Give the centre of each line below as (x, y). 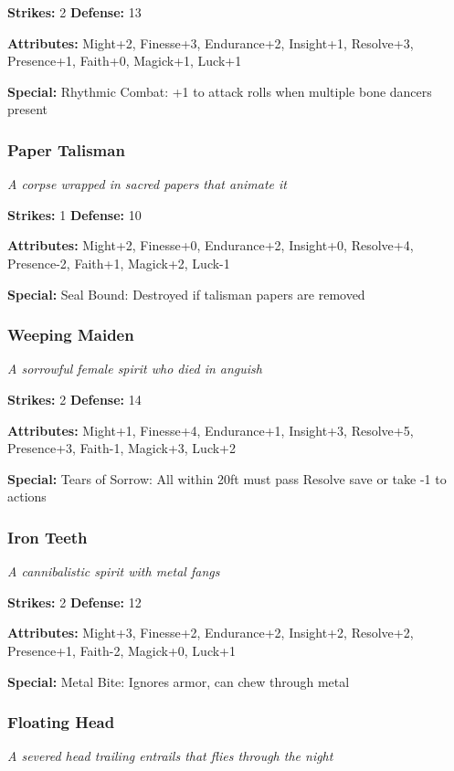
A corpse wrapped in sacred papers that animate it (147, 184)
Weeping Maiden (71, 335)
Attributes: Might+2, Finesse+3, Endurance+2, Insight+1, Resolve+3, (211, 42)
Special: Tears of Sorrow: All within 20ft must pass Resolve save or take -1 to (227, 478)
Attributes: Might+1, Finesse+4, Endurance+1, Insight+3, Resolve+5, (211, 430)
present (28, 109)
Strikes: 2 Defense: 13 (74, 12)
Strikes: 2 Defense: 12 (74, 602)
